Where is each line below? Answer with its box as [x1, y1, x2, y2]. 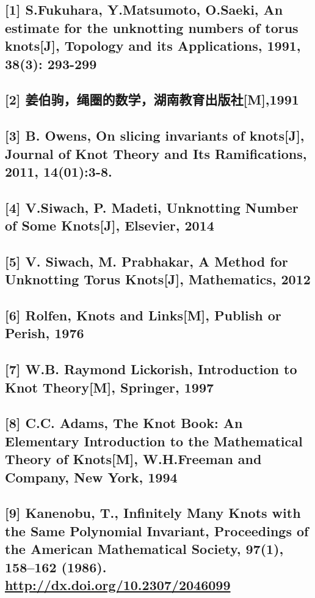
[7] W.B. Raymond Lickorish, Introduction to [5, 360, 297, 378]
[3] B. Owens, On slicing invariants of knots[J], [5, 126, 305, 145]
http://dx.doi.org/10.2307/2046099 [5, 575, 231, 594]
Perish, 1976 [5, 323, 84, 342]
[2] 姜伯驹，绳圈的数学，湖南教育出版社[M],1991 [5, 90, 299, 109]
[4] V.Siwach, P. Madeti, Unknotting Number [5, 197, 299, 216]
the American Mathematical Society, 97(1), [5, 539, 284, 558]
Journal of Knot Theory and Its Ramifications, [5, 144, 307, 163]
